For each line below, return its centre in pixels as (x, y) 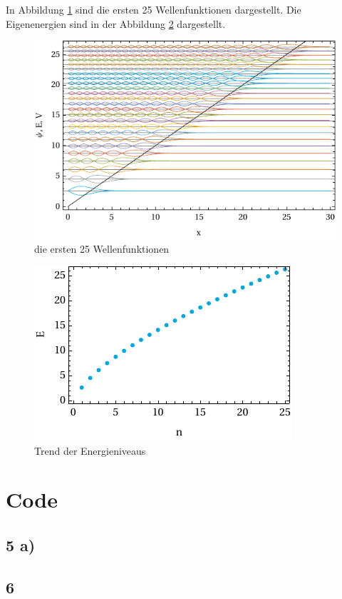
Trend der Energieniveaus (90, 450)
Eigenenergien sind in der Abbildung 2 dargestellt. (116, 23)
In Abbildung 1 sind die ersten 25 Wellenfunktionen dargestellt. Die (154, 9)
